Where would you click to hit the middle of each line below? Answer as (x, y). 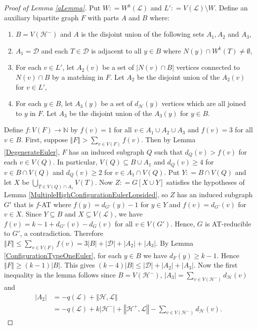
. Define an (231, 7)
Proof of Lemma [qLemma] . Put (52, 7)
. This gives (77, 265)
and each (55, 50)
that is (24, 204)
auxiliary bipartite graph (42, 17)
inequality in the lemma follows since (60, 275)
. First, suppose (44, 139)
